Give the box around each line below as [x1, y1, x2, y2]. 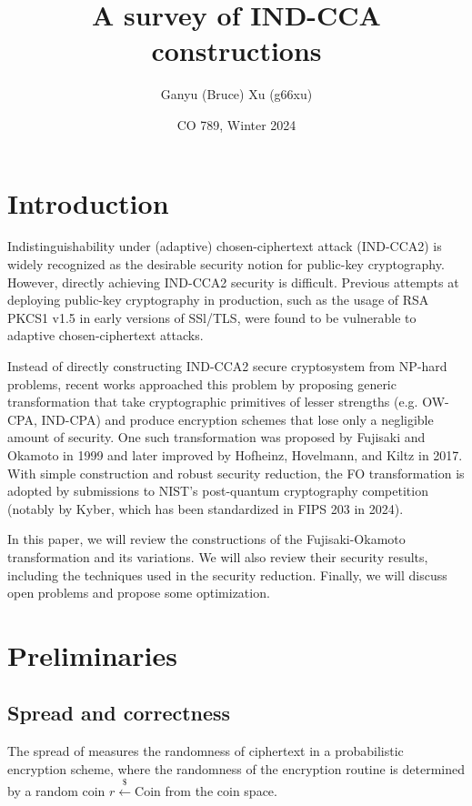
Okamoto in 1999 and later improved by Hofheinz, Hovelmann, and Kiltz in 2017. [7, 445, 463, 464]
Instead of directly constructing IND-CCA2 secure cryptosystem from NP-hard [7, 357, 447, 375]
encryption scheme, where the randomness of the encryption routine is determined [7, 759, 465, 778]
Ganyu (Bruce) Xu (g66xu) [160, 85, 313, 104]
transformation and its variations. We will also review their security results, [7, 547, 428, 566]
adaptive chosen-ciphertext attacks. [7, 326, 204, 345]
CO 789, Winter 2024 [176, 115, 296, 134]
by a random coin [7, 781, 105, 801]
